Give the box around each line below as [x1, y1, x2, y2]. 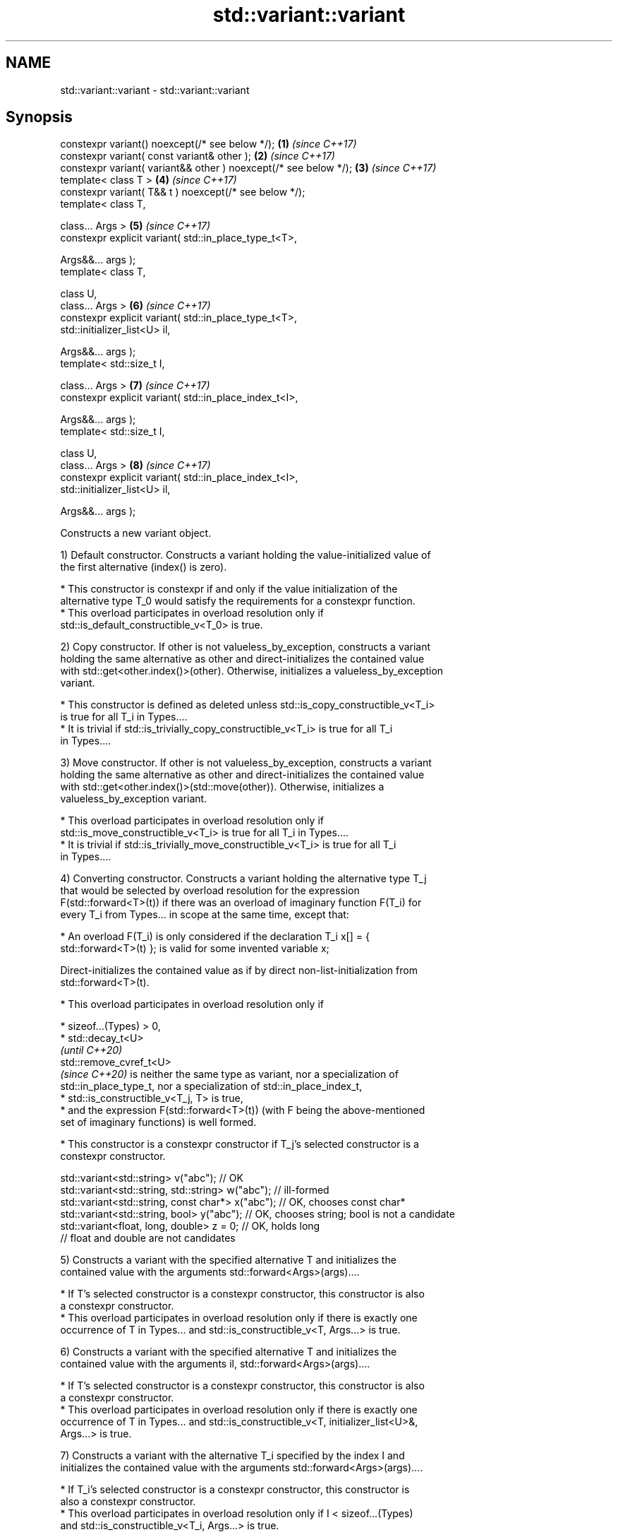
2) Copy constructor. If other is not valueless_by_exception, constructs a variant [60, 641, 431, 653]
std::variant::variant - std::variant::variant [60, 83, 250, 96]
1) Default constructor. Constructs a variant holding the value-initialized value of [60, 549, 431, 562]
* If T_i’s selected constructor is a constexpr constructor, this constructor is [60, 1483, 410, 1496]
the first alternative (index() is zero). [60, 561, 227, 574]
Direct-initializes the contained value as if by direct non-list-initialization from [60, 964, 418, 977]
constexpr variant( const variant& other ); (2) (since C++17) [60, 150, 335, 162]
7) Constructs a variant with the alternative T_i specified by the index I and [60, 1449, 405, 1462]
